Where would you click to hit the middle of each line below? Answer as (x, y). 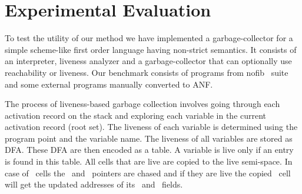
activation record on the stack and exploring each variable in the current (136, 115)
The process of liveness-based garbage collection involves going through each (142, 104)
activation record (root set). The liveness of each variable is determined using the (151, 127)
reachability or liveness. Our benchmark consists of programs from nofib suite (147, 72)
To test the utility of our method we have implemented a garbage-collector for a (149, 38)
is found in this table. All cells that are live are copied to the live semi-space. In (149, 161)
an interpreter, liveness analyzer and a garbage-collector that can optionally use (148, 61)
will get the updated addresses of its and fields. (94, 184)
